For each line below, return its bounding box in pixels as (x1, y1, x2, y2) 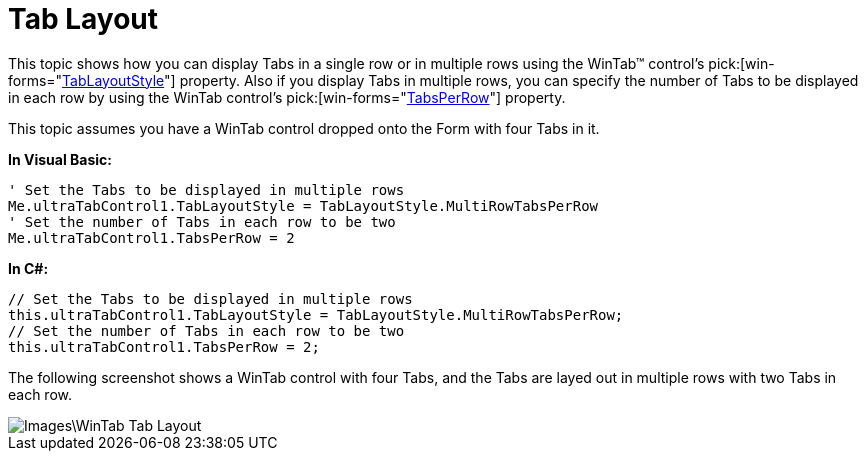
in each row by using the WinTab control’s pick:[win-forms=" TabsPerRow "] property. (8, 88, 566, 106)
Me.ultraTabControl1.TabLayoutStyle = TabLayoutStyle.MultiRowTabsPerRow (8, 197, 599, 214)
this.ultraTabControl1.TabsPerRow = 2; (8, 338, 320, 355)
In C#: (8, 259, 49, 277)
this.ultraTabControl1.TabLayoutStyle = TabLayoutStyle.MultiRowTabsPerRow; (8, 306, 624, 323)
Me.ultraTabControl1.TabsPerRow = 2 (8, 229, 295, 246)
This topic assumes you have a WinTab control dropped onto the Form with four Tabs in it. (8, 119, 600, 137)
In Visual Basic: (8, 150, 112, 168)
